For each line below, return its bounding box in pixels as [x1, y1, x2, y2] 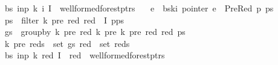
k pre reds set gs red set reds [4, 37, 130, 49]
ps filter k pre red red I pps [4, 13, 124, 26]
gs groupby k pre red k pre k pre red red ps [4, 25, 186, 38]
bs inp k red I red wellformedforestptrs [4, 49, 165, 61]
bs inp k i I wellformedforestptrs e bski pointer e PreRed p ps [4, 2, 274, 14]
